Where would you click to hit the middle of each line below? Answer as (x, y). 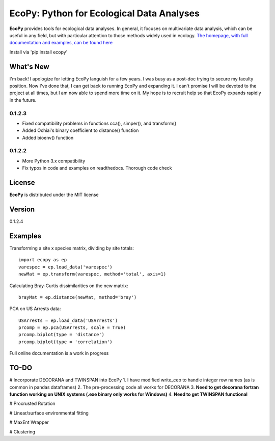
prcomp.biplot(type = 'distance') (61, 335)
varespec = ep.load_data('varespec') (66, 267)
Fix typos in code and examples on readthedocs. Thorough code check (97, 168)
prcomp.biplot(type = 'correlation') (66, 342)
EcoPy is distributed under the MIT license (54, 195)
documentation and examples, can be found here (61, 43)
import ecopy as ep (43, 260)
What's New (29, 66)
